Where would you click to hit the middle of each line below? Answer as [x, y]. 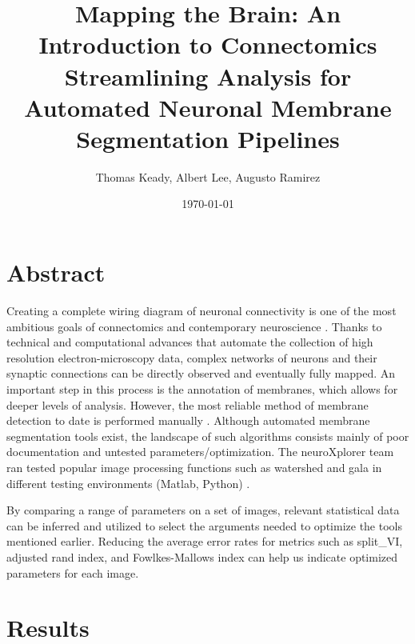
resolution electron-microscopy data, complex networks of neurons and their [192, 357]
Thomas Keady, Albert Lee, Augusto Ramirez [208, 176]
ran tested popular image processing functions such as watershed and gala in [194, 467]
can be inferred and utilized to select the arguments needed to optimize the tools [204, 525]
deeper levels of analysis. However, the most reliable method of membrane [188, 404]
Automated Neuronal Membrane [208, 107]
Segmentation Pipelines [208, 138]
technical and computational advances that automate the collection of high [190, 342]
